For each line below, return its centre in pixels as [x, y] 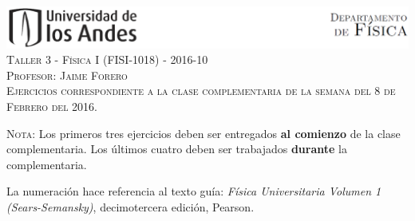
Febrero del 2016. [52, 107]
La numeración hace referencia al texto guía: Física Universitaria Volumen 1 [194, 191]
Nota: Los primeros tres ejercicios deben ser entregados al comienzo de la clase [204, 133]
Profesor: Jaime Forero [67, 75]
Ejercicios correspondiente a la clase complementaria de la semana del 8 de [201, 91]
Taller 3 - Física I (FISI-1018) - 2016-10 [107, 59]
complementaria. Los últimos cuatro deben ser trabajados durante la [177, 149]
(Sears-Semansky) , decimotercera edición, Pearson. [130, 207]
